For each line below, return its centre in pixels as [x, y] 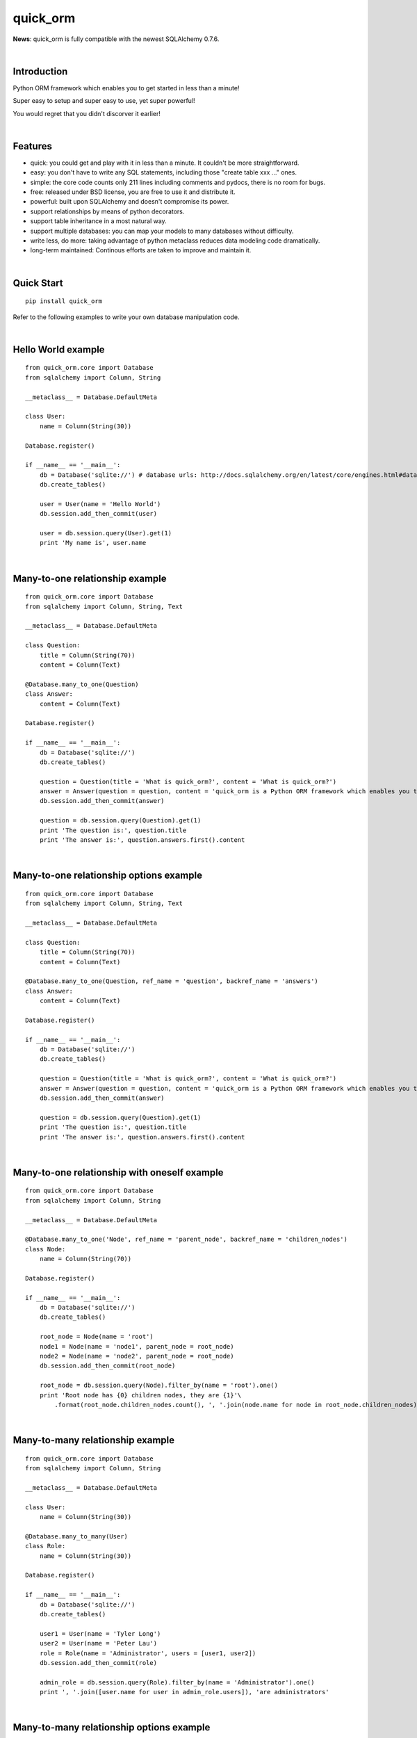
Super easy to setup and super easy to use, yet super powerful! [104, 101]
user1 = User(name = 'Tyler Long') [100, 1633]
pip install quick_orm [64, 301]
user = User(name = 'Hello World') [100, 504]
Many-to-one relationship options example [108, 876]
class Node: [46, 1249]
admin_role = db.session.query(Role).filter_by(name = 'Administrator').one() [177, 1682]
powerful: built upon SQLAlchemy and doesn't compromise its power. [130, 202]
